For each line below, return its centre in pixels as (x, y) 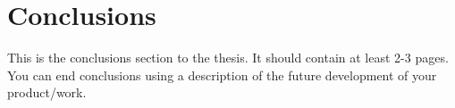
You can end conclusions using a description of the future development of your (222, 75)
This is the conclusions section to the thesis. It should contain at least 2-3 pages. (228, 58)
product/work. (47, 92)
